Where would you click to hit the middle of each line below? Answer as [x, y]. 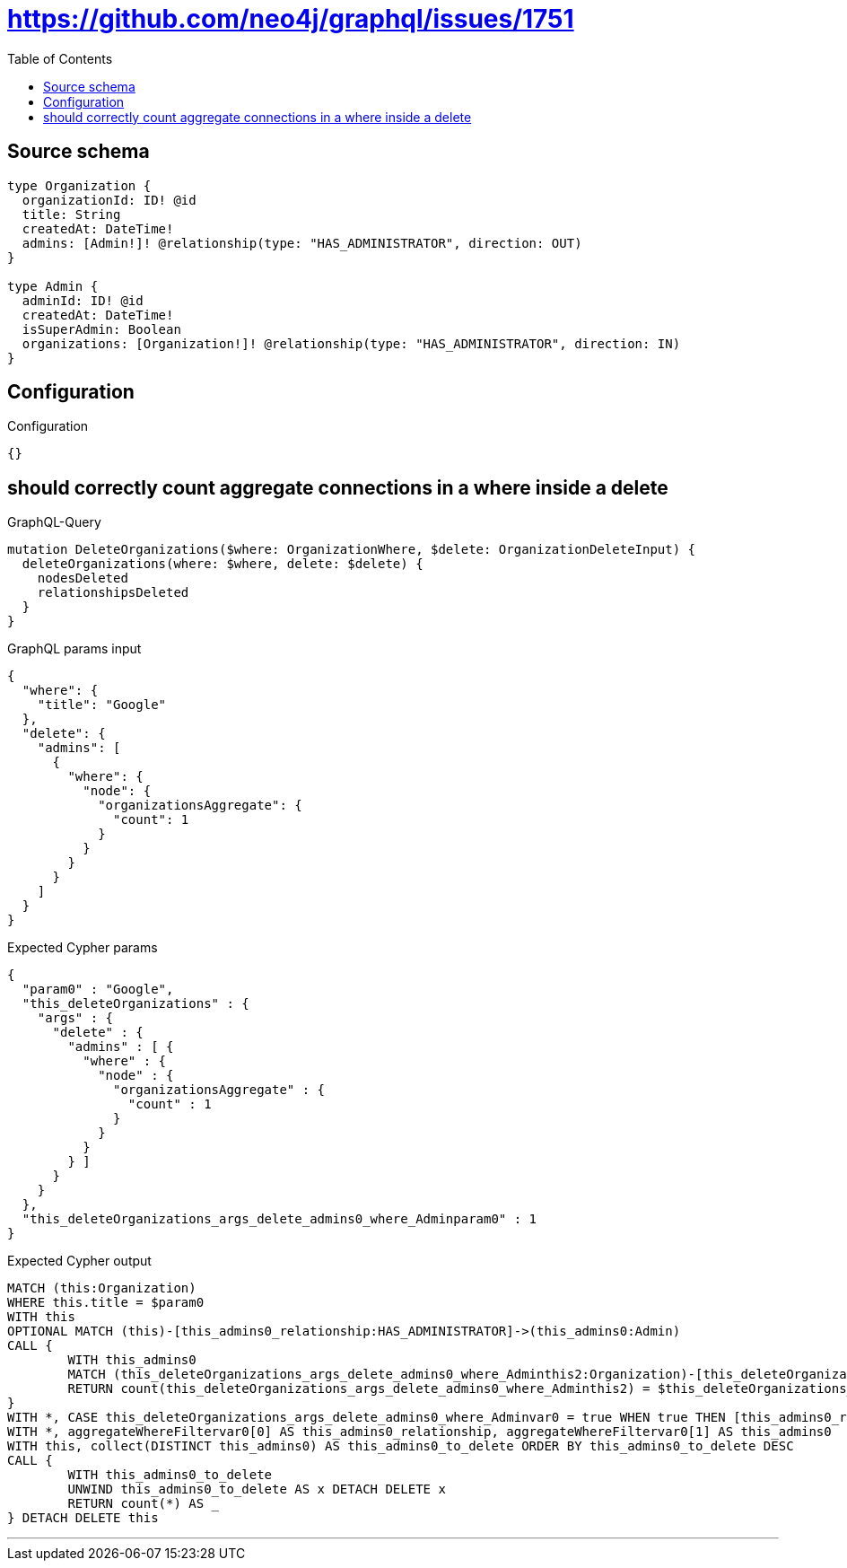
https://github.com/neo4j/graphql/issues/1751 [291, 19]
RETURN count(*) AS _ [144, 1504]
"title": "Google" [102, 705]
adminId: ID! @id [83, 300]
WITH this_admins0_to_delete [170, 1475]
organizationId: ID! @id [109, 200]
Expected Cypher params [83, 948]
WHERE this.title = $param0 [106, 1303]
